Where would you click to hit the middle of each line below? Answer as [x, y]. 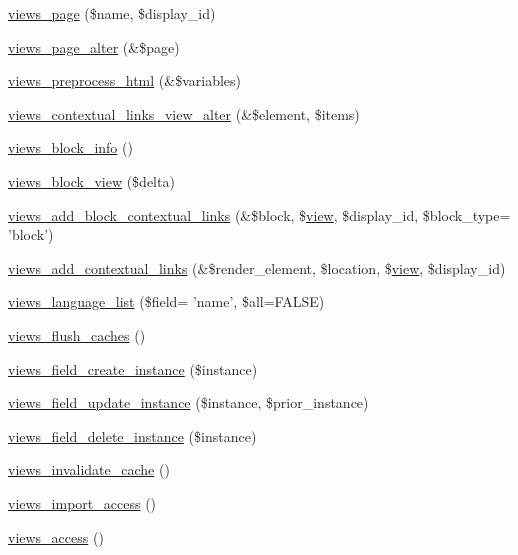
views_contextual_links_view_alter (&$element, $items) [184, 113]
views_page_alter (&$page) [94, 46]
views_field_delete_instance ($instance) [132, 435]
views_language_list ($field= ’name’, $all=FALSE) [166, 301]
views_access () [56, 536]
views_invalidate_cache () [89, 469]
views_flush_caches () [77, 334]
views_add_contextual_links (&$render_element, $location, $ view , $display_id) [257, 267]
